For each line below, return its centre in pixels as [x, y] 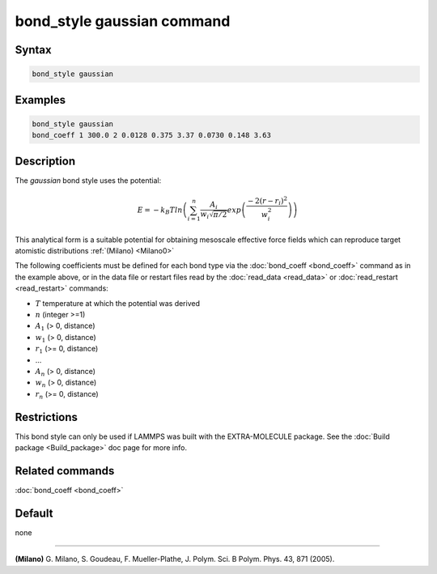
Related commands [65, 471]
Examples [40, 100]
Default [34, 513]
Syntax [33, 50]
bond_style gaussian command [123, 21]
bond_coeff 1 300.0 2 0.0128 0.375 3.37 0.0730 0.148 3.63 [151, 135]
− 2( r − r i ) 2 [267, 201]
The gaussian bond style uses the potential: [88, 180]
